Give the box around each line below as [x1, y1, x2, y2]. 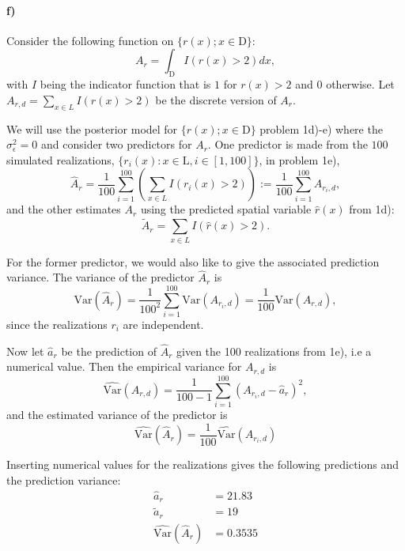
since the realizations [6, 316, 108, 333]
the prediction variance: [6, 471, 121, 488]
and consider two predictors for [41, 136, 192, 153]
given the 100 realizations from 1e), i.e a [176, 342, 372, 359]
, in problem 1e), [259, 151, 340, 168]
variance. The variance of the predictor [6, 269, 195, 285]
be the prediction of [61, 342, 157, 359]
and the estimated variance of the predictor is [6, 406, 228, 423]
